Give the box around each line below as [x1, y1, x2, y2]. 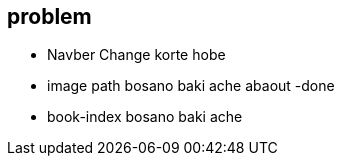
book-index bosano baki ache [47, 108, 243, 126]
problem [7, 4, 92, 29]
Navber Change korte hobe [47, 46, 226, 64]
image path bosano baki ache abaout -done [47, 77, 335, 95]
